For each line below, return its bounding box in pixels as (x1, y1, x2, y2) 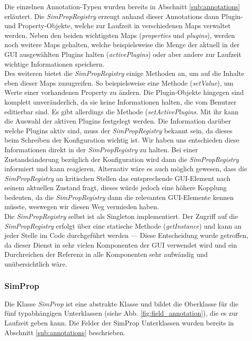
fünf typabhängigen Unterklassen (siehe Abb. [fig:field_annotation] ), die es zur (4, 308, 238, 318)
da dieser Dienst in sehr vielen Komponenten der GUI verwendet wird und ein (4, 239, 237, 250)
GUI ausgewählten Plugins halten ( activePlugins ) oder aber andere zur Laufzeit (4, 49, 241, 59)
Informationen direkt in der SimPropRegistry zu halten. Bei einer (4, 144, 198, 154)
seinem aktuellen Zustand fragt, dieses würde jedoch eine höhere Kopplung (4, 182, 227, 193)
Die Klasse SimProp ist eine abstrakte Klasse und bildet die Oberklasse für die (4, 298, 238, 308)
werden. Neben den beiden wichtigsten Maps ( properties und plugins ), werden (4, 30, 235, 40)
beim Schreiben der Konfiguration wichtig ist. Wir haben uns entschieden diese (4, 135, 239, 145)
